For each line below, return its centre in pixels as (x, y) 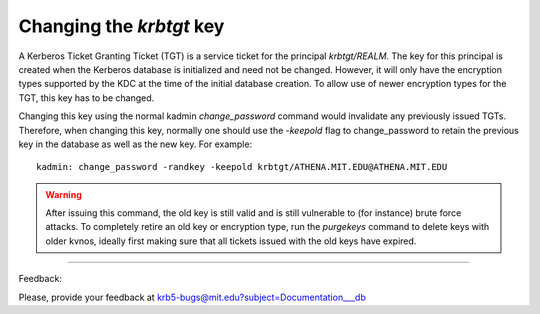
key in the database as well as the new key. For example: (135, 144)
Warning (63, 194)
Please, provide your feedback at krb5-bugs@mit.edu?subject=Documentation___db (192, 297)
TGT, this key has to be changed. (86, 97)
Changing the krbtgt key (121, 26)
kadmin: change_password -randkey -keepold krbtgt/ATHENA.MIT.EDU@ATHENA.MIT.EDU (242, 167)
